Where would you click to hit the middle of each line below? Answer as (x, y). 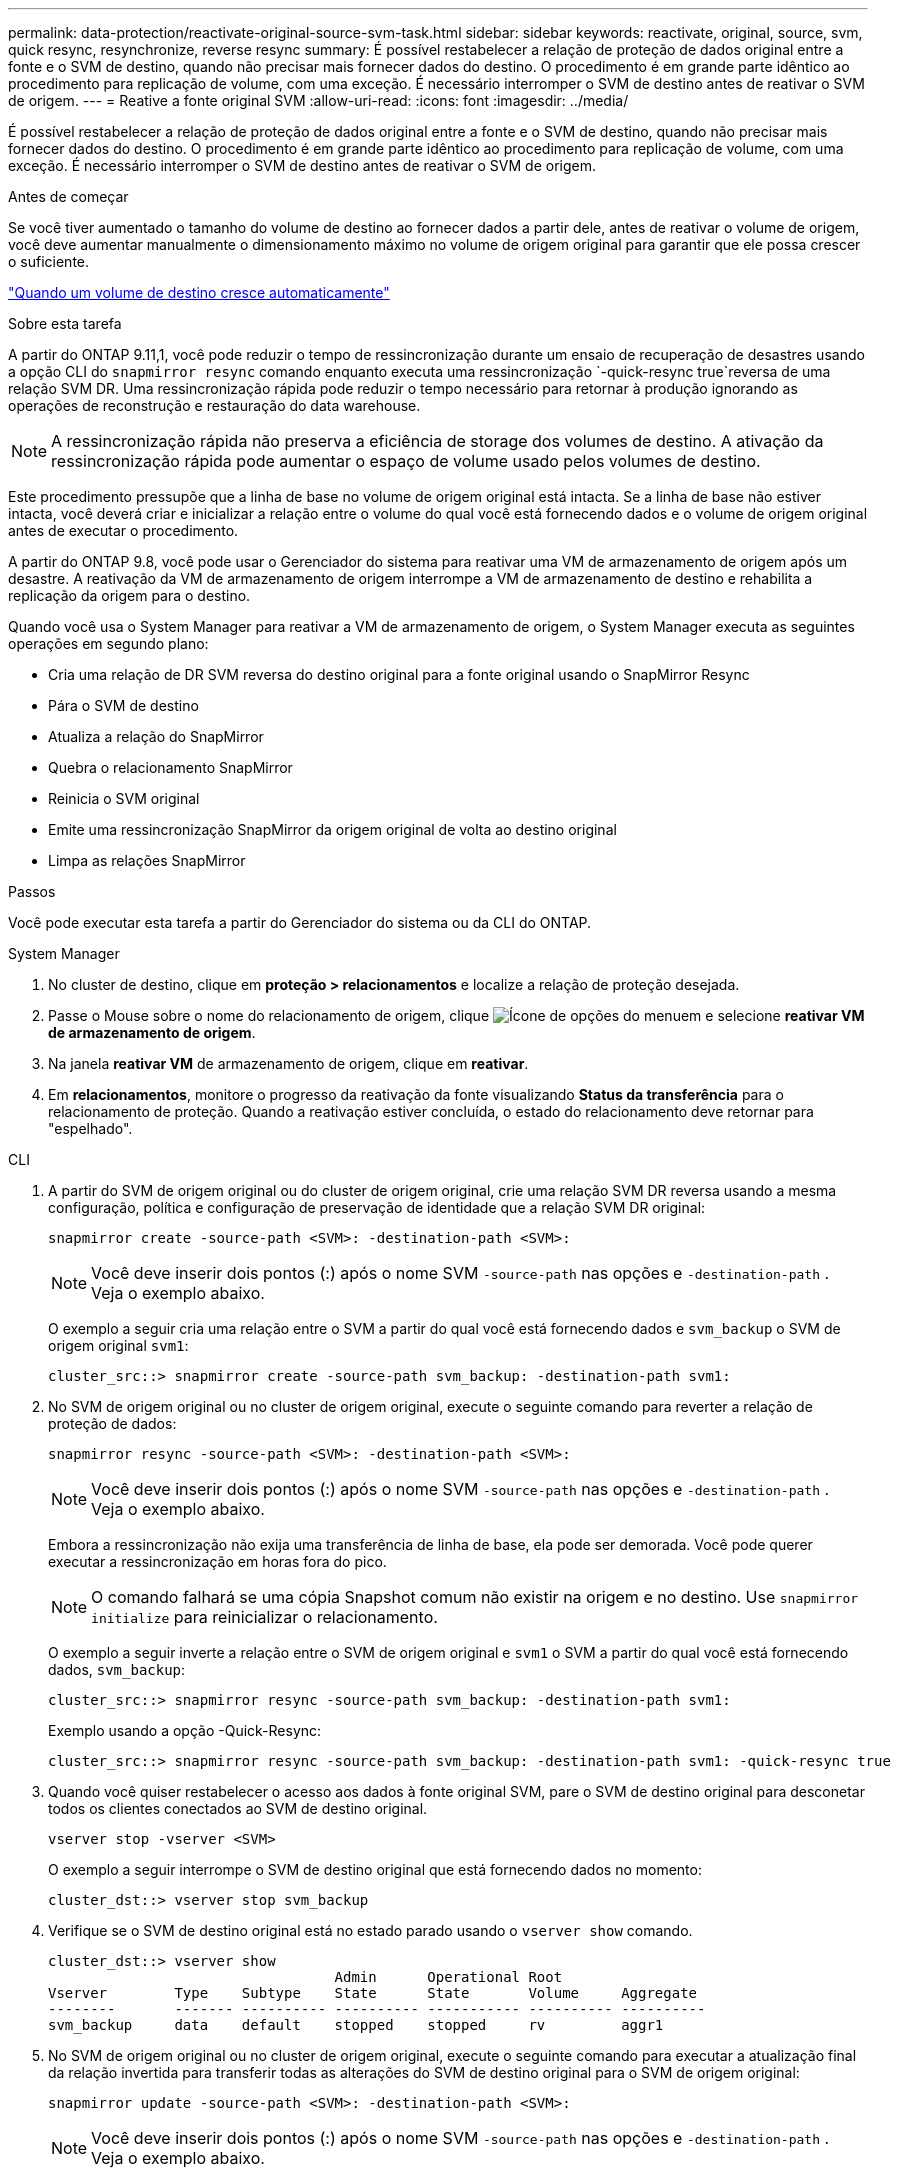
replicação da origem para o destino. (129, 595)
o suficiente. (49, 261)
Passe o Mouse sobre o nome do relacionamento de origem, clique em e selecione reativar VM (456, 1015)
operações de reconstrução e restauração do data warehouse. (214, 405)
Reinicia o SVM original (124, 798)
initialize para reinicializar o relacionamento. (264, 1617)
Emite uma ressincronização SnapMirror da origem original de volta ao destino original (332, 829)
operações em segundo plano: (108, 643)
